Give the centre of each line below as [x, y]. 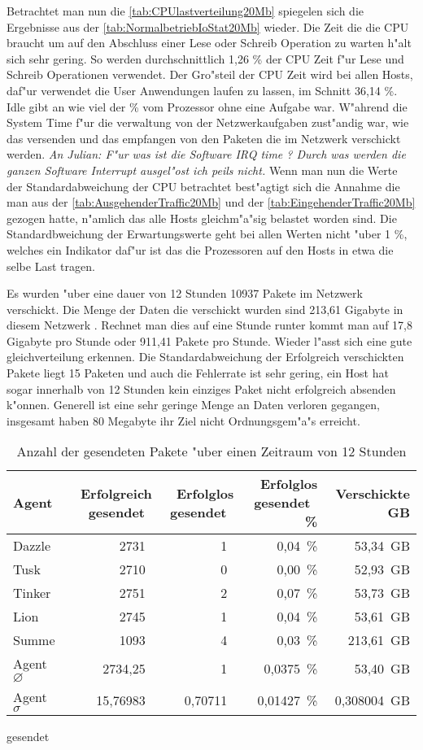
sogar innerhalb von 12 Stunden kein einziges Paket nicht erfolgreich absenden [201, 388]
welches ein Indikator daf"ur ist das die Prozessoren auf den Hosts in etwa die [200, 249]
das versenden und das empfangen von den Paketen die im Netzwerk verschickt [204, 138]
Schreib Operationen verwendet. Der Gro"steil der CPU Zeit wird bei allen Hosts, [210, 74]
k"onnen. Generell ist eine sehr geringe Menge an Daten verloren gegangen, [193, 405]
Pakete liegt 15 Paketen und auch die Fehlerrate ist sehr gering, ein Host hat [198, 373]
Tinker [32, 593]
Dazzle [32, 546]
